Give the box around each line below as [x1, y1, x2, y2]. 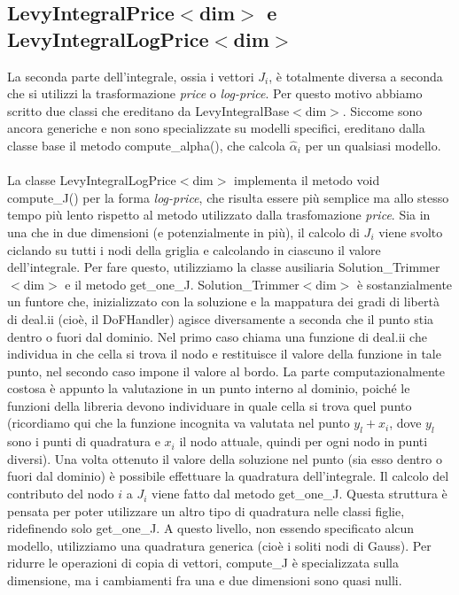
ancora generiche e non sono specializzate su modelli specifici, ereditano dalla [7, 119, 425, 137]
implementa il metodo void [234, 171, 380, 189]
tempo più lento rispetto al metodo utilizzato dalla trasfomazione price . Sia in [7, 205, 431, 224]
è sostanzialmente [356, 274, 453, 293]
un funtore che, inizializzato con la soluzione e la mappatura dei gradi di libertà [7, 292, 440, 311]
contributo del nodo [7, 484, 114, 503]
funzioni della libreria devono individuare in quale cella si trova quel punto [7, 396, 412, 414]
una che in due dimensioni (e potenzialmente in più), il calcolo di [7, 222, 360, 241]
